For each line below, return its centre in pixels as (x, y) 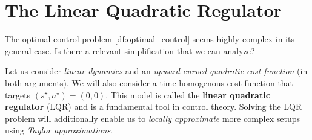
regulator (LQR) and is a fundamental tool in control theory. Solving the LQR (154, 107)
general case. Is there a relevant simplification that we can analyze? (130, 50)
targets (18, 94)
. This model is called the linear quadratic (188, 94)
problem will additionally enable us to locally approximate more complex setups (153, 118)
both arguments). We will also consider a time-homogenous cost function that (149, 82)
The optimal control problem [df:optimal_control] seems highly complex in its (150, 39)
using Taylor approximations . (59, 130)
